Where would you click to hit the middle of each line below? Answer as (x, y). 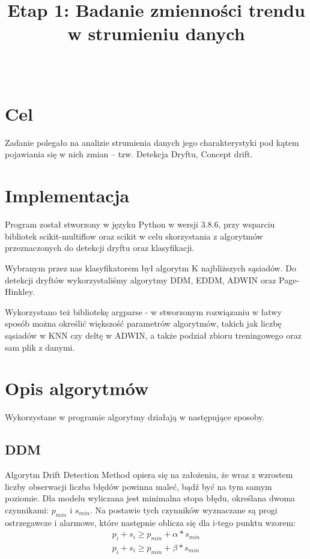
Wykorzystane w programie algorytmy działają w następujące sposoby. (135, 417)
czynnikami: (27, 509)
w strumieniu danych (156, 33)
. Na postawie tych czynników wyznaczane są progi (184, 509)
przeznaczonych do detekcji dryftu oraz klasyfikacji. (100, 248)
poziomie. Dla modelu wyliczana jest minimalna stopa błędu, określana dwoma (150, 498)
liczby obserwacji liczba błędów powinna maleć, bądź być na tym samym (138, 486)
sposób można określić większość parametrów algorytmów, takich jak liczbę (143, 323)
